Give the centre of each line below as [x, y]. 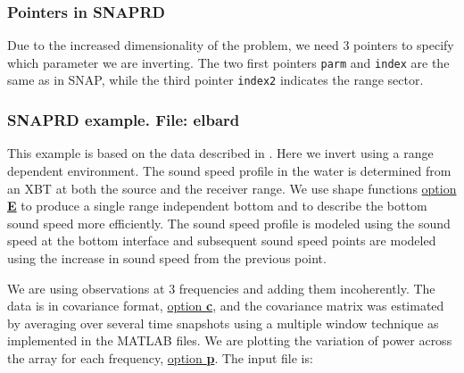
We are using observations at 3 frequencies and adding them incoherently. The [221, 288]
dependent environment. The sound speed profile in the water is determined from [229, 170]
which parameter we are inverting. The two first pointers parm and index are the [228, 62]
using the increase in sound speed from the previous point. [167, 257]
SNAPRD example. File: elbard [124, 120]
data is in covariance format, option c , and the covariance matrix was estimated [226, 306]
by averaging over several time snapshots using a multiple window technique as [223, 323]
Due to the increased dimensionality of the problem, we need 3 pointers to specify [231, 45]
